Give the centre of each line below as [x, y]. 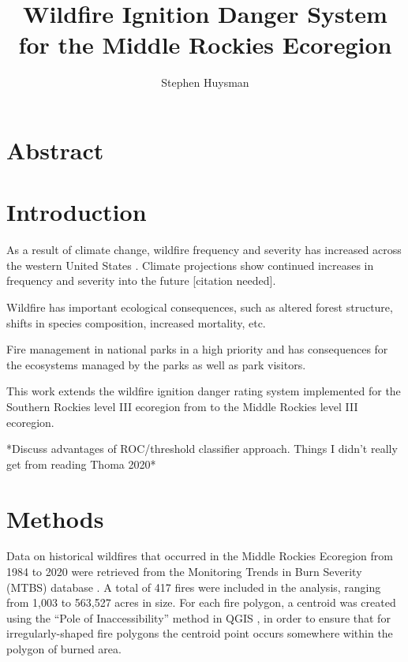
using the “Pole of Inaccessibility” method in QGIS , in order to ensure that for [198, 617]
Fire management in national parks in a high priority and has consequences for [197, 349]
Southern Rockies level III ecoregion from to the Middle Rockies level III [182, 406]
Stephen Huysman [205, 82]
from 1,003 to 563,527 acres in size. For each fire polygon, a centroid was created [201, 602]
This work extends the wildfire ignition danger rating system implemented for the [204, 391]
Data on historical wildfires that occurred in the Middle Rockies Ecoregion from [200, 556]
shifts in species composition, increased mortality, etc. [136, 322]
